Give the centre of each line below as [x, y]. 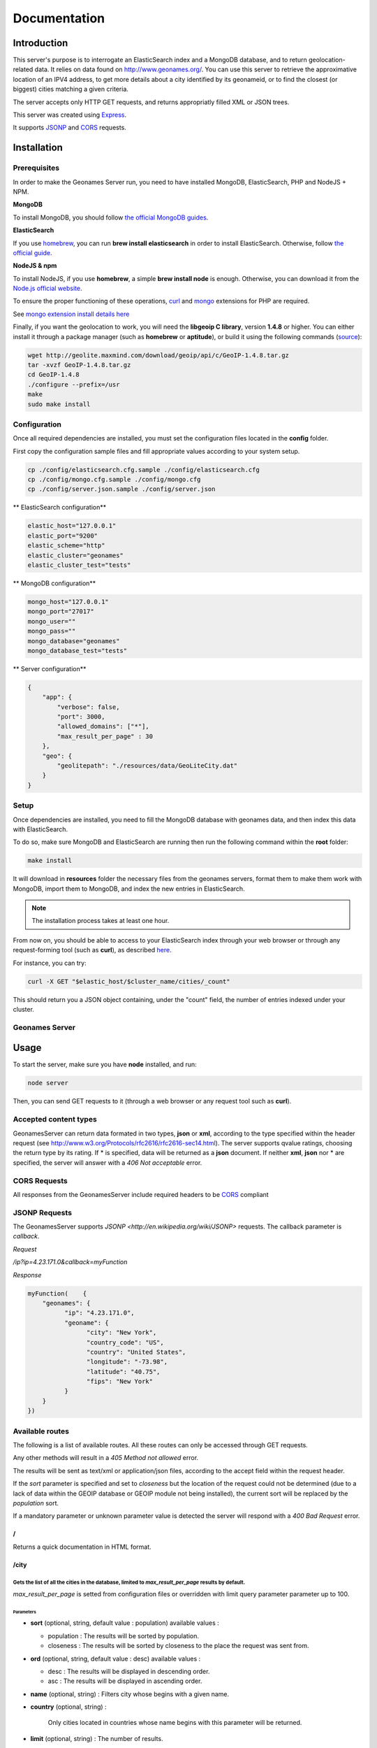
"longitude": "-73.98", [127, 1362]
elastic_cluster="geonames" [75, 555]
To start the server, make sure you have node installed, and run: [105, 1065]
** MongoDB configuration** [54, 583]
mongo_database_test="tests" [77, 651]
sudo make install [59, 404]
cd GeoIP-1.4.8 [53, 375]
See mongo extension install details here [71, 314]
